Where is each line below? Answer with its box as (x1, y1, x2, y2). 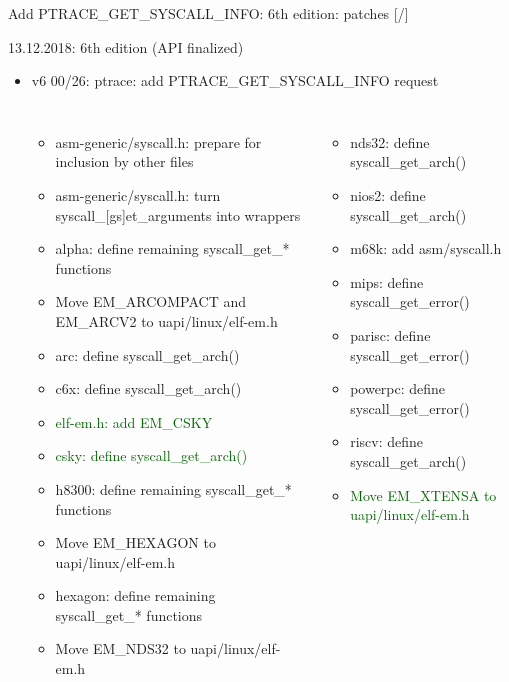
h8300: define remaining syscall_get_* (55, 478, 292, 499)
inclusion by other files (55, 151, 194, 172)
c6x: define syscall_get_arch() (55, 378, 242, 399)
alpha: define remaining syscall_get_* (55, 238, 290, 259)
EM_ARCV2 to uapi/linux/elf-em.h (55, 310, 278, 331)
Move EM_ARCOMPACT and (55, 291, 246, 312)
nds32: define (350, 131, 430, 152)
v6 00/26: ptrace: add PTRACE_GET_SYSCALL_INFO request (31, 70, 439, 91)
